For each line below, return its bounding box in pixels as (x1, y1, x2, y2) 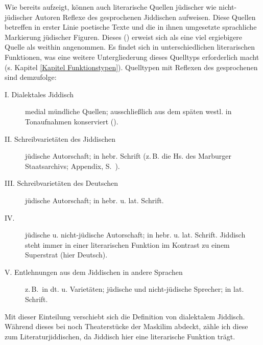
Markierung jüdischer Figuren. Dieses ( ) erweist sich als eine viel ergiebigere (5, 31, 243, 42)
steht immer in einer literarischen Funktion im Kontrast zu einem (25, 239, 230, 250)
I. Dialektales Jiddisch (5, 89, 74, 99)
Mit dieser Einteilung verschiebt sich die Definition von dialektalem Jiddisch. (5, 311, 245, 321)
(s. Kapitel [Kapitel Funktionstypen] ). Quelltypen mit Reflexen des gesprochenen (5, 61, 258, 72)
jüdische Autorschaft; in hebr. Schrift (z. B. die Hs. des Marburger (25, 150, 232, 161)
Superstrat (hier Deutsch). (25, 249, 108, 260)
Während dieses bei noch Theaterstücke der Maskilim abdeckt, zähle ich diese (5, 321, 248, 332)
